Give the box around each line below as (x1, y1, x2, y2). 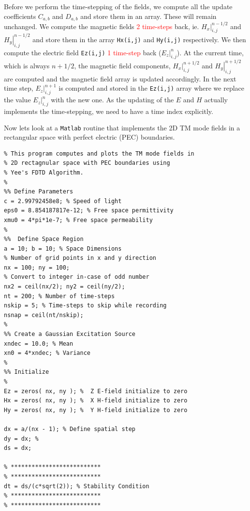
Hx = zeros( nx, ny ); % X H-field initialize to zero (4, 397, 188, 404)
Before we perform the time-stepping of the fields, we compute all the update (4, 1, 233, 11)
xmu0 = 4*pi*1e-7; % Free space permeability (4, 216, 153, 224)
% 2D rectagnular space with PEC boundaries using (4, 160, 170, 167)
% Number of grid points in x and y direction (4, 255, 156, 262)
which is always (4, 60, 50, 70)
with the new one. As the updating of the (51, 95, 174, 105)
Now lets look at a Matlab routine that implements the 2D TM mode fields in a (4, 122, 240, 132)
